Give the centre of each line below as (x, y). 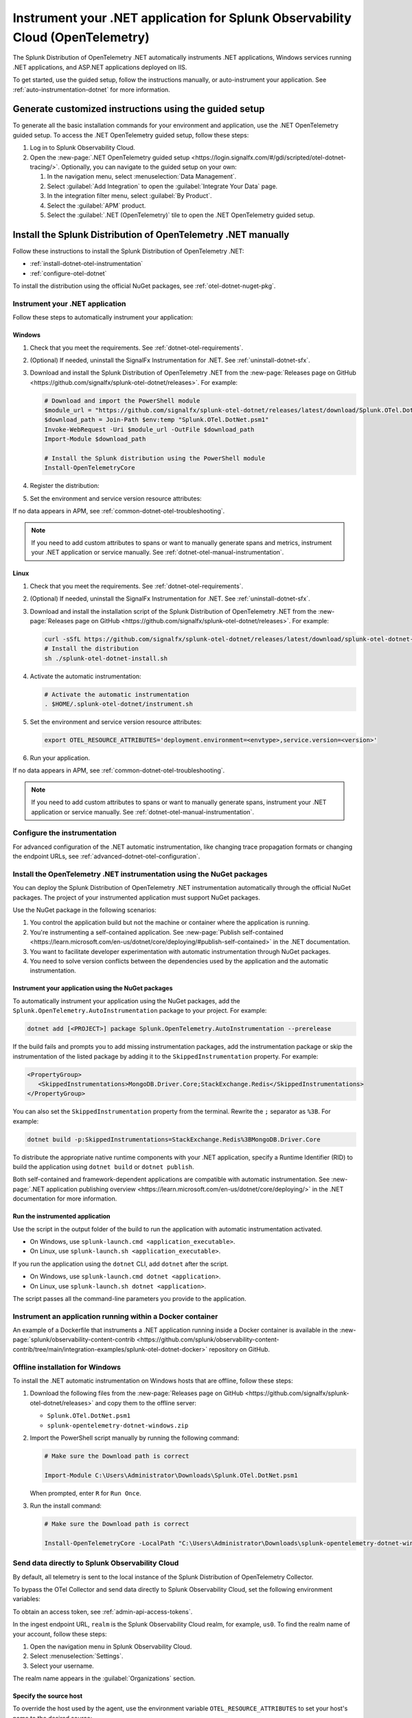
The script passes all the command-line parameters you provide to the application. (129, 1298)
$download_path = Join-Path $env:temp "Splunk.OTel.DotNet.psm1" (157, 420)
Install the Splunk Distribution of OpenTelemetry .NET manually (151, 235)
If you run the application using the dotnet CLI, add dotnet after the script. (121, 1264)
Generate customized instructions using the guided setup (139, 109)
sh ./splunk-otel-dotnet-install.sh (106, 658)
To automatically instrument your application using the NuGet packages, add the (126, 1001)
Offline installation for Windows (67, 1367)
